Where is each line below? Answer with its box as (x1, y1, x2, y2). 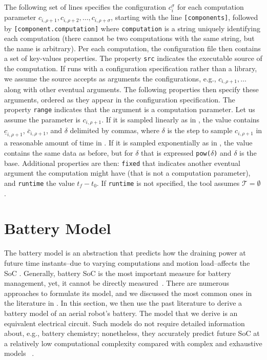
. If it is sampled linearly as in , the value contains (101, 114, 260, 124)
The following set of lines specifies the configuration (4, 2, 167, 12)
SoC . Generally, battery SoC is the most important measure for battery (4, 267, 231, 278)
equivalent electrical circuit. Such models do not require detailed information (4, 317, 245, 328)
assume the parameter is (4, 114, 80, 124)
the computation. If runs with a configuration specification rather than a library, (4, 63, 257, 74)
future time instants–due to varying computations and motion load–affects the (4, 257, 250, 268)
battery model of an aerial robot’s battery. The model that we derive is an (4, 307, 238, 318)
